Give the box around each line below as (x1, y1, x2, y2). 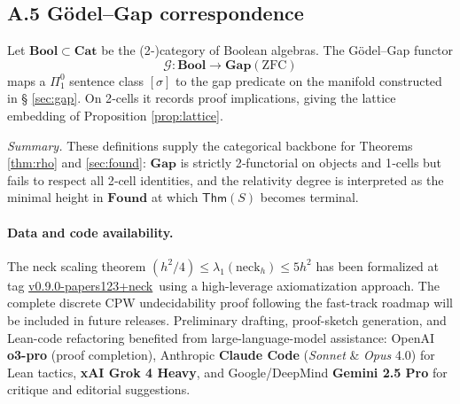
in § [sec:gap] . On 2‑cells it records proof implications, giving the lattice (7, 89, 396, 107)
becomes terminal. (260, 188, 359, 206)
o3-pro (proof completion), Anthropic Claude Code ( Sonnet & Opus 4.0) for (7, 346, 435, 364)
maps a (7, 71, 46, 89)
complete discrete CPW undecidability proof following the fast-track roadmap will (7, 293, 453, 312)
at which (151, 188, 199, 206)
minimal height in (7, 188, 104, 206)
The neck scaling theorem (7, 256, 146, 275)
